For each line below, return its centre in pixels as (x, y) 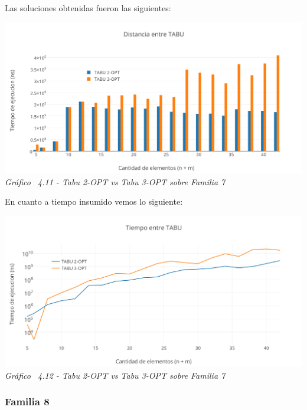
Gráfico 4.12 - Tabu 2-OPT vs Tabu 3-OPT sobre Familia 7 (115, 375)
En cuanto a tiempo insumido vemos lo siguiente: (94, 201)
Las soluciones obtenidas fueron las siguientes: (88, 8)
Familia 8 (27, 401)
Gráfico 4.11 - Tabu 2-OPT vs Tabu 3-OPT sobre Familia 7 (115, 181)
